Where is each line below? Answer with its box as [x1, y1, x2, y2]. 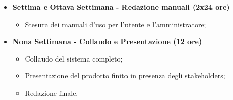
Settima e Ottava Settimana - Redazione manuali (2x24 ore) [12, 2, 230, 12]
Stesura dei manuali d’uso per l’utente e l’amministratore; [25, 18, 206, 29]
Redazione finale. [25, 87, 78, 98]
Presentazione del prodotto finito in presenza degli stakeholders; [25, 70, 225, 81]
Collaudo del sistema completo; [25, 53, 123, 64]
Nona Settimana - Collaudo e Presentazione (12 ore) [12, 36, 202, 47]
